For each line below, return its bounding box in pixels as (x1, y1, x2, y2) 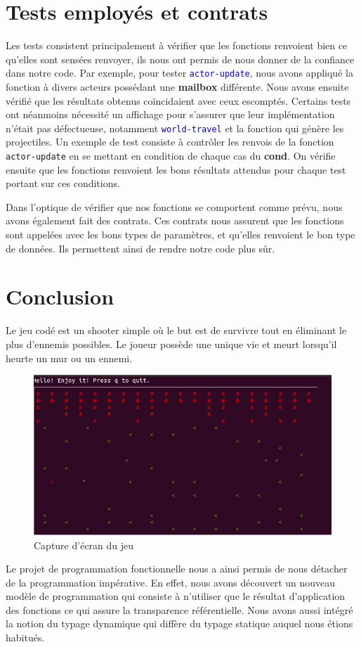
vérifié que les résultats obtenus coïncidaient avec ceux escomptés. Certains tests (6, 93, 351, 108)
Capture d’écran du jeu (34, 537, 134, 552)
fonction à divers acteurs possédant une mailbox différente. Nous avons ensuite (6, 79, 349, 94)
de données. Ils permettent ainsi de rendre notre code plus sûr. (6, 241, 275, 255)
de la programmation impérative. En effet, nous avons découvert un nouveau (6, 575, 336, 589)
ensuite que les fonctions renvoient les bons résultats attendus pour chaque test (6, 162, 346, 177)
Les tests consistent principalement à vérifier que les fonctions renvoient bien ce (6, 38, 348, 53)
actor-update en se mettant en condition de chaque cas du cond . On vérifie (6, 148, 336, 162)
